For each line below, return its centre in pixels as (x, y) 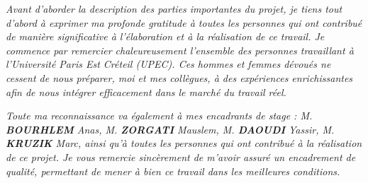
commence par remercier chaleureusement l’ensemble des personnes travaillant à (180, 50)
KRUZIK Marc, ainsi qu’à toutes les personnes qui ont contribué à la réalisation (184, 143)
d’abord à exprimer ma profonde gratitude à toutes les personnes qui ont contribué (184, 22)
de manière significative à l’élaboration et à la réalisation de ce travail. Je (165, 36)
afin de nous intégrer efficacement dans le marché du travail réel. (146, 91)
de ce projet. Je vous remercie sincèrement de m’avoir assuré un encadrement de (181, 157)
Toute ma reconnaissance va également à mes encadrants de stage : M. (159, 116)
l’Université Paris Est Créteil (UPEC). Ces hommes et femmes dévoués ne (168, 64)
